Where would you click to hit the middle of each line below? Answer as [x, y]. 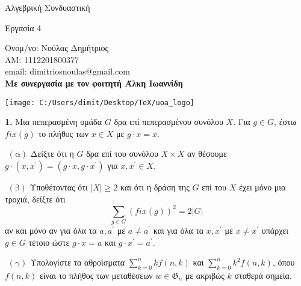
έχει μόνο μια [262, 187]
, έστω [285, 122]
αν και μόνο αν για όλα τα [51, 230]
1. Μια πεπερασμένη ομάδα [54, 122]
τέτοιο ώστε [49, 242]
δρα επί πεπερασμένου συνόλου [169, 122]
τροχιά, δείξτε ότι [35, 199]
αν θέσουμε [207, 154]
